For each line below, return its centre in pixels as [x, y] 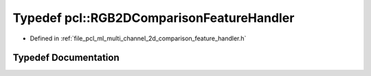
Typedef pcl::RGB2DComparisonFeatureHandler [154, 18]
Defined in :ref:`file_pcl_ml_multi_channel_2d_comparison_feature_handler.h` [138, 38]
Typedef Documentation [66, 58]
